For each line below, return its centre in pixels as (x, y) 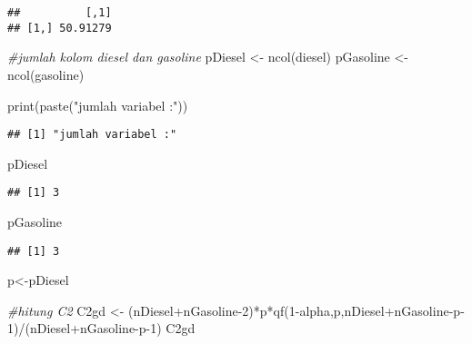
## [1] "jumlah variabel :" (92, 135)
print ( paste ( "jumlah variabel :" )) (98, 105)
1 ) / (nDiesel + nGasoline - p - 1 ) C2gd (101, 328)
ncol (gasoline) (46, 74)
